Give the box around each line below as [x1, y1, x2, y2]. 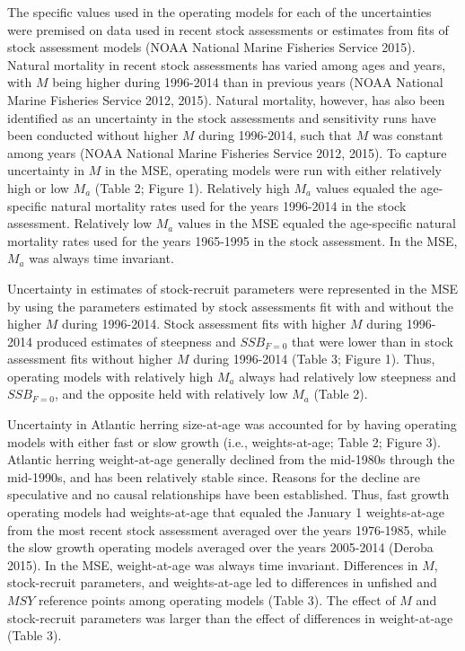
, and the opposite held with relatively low [54, 384, 288, 403]
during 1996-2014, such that [198, 126, 353, 145]
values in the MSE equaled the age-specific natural [177, 214, 456, 233]
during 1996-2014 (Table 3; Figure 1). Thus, [193, 349, 435, 368]
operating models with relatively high [7, 366, 214, 385]
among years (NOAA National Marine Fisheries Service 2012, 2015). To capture [7, 143, 447, 162]
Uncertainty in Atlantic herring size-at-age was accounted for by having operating [7, 415, 457, 434]
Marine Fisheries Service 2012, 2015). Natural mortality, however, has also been [7, 90, 445, 109]
